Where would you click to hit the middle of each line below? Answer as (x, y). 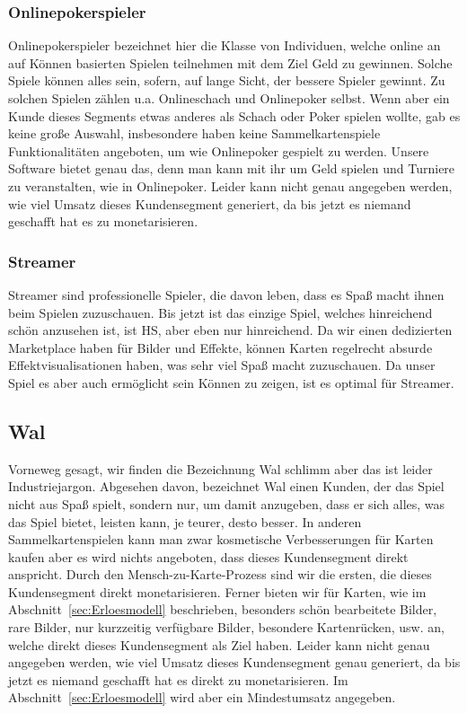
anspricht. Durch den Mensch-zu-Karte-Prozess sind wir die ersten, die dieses (220, 574)
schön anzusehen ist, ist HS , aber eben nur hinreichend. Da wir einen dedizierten (230, 330)
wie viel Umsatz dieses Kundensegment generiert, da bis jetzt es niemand (210, 203)
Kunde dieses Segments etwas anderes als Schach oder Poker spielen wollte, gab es (234, 115)
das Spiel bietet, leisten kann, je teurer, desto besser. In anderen (185, 521)
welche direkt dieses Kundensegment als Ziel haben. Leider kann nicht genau (219, 644)
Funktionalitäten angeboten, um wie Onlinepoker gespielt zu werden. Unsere (219, 150)
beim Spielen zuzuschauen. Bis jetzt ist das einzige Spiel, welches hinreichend (220, 312)
